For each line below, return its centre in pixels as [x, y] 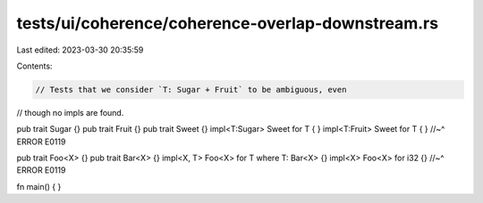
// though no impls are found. [70, 112]
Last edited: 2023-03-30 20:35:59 [80, 50]
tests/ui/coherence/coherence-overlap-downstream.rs [227, 23]
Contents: [34, 66]
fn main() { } [39, 186]
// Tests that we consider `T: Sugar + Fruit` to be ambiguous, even [191, 89]
